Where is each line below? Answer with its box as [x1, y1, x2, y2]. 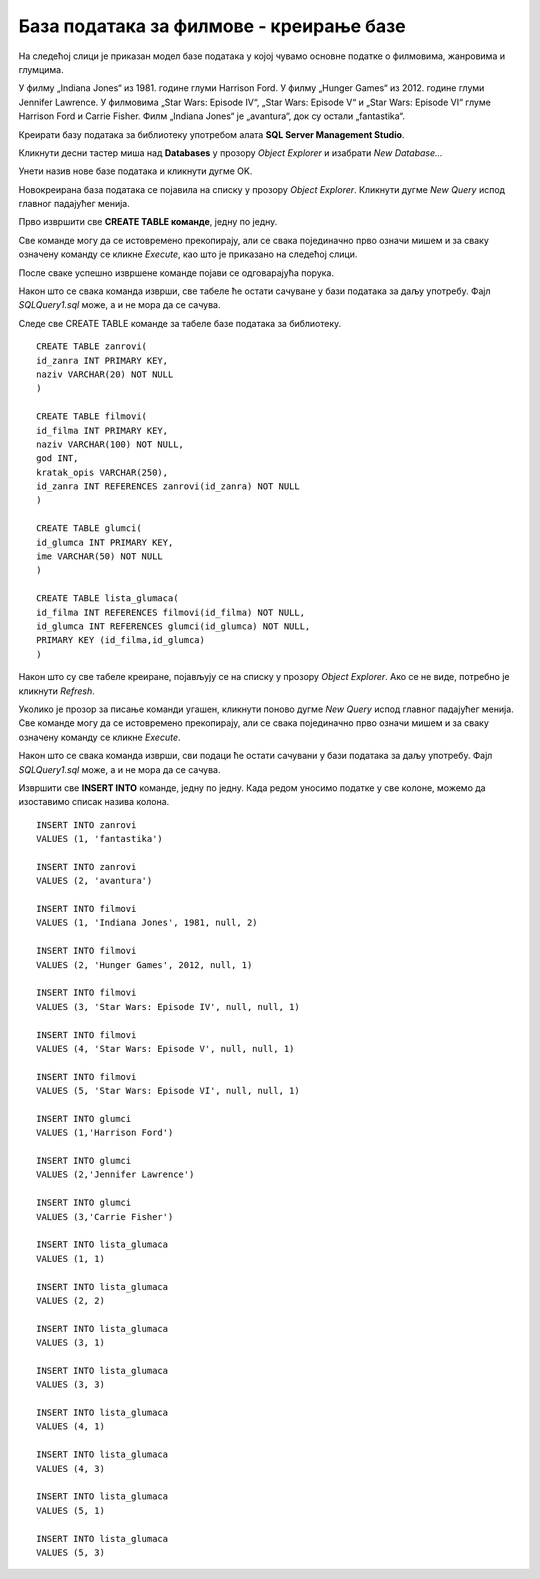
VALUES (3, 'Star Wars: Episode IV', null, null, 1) [36, 1001, 300, 1012]
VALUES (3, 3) [36, 1379, 105, 1390]
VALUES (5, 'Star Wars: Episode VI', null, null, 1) [36, 1085, 300, 1097]
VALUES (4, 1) [36, 1421, 105, 1432]
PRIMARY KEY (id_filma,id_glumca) [36, 635, 205, 646]
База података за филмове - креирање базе [18, 15, 406, 37]
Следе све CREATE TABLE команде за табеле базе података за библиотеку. [18, 317, 342, 329]
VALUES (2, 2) [36, 1295, 105, 1306]
